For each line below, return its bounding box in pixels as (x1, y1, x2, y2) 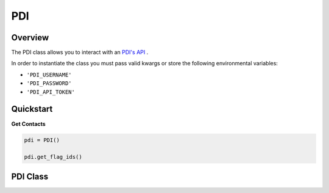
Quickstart (11, 104, 53, 114)
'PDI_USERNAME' (26, 71, 73, 78)
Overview (11, 32, 49, 43)
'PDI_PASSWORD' (26, 80, 73, 87)
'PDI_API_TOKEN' (26, 89, 76, 95)
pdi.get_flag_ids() (24, 153, 82, 161)
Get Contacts (11, 120, 46, 128)
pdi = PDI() (24, 136, 60, 144)
